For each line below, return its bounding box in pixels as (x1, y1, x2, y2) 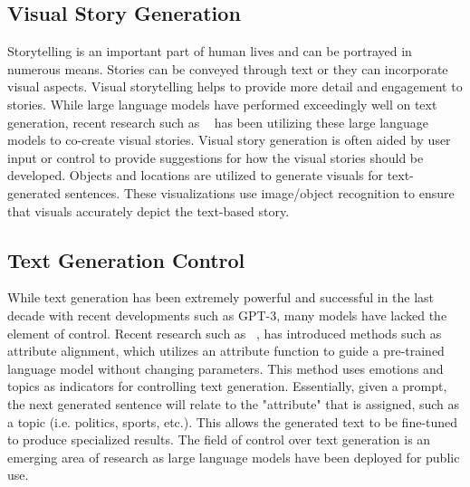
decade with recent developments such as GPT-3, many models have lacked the (7, 305, 447, 324)
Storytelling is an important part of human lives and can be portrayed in (7, 42, 412, 61)
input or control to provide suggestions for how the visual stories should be (7, 148, 424, 167)
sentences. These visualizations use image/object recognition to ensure (64, 183, 455, 202)
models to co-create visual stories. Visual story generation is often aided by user (7, 130, 451, 149)
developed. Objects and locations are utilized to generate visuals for (7, 166, 383, 185)
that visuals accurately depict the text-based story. (7, 201, 290, 220)
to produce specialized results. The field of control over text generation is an (7, 430, 431, 449)
